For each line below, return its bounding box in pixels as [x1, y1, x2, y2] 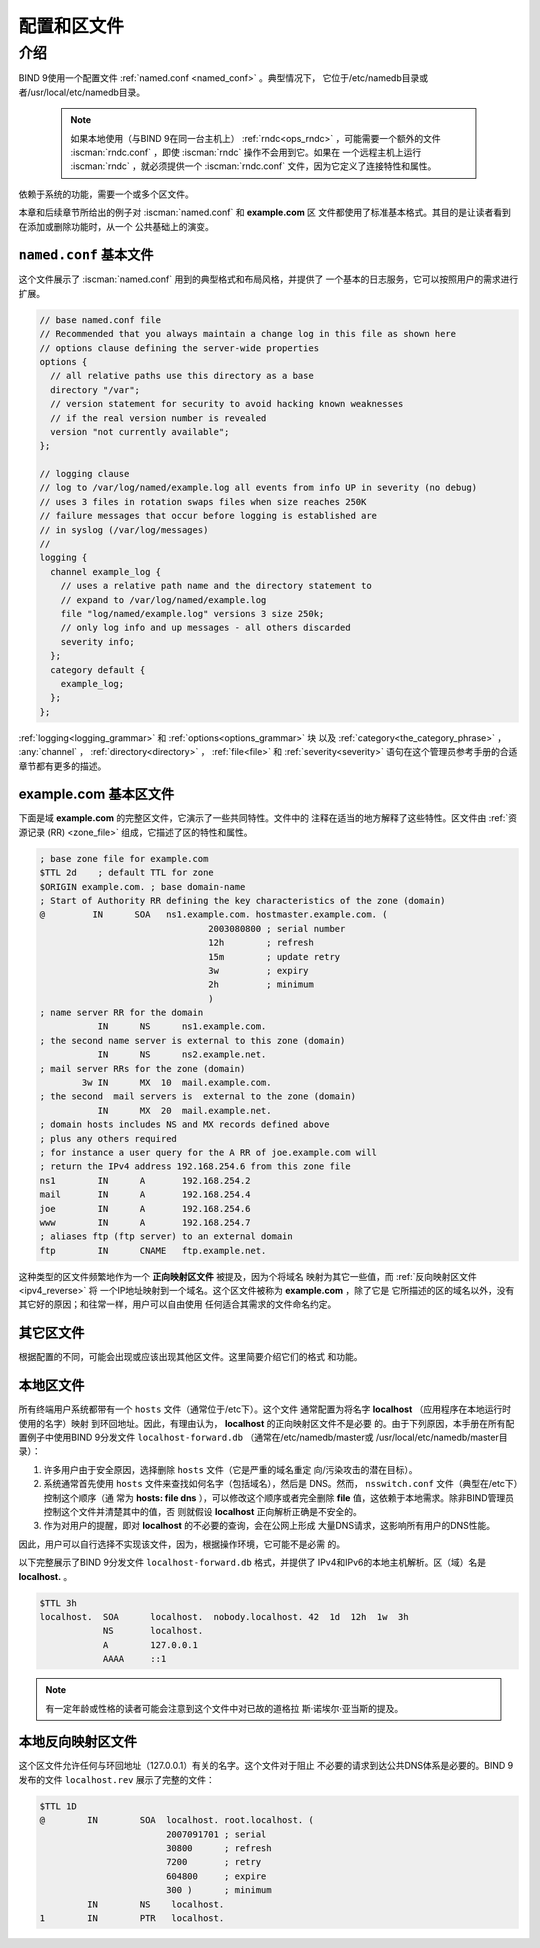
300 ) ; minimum [165, 1885, 272, 1896]
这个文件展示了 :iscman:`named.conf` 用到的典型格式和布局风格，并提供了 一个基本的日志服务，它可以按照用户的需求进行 [18, 273, 519, 285]
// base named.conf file [39, 314, 162, 325]
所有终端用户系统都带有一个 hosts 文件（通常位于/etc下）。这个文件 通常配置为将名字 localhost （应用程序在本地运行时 [18, 1403, 512, 1415]
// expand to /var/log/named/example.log [60, 594, 267, 605]
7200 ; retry [165, 1856, 262, 1868]
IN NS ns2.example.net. [97, 1049, 267, 1060]
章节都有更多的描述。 [18, 760, 107, 772]
